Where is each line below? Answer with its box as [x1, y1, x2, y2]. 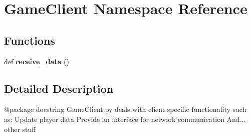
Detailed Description [4, 80, 114, 96]
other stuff [4, 123, 36, 134]
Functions [4, 32, 55, 48]
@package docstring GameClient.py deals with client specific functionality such [4, 104, 246, 114]
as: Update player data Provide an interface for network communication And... [4, 113, 246, 124]
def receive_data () [4, 56, 69, 66]
